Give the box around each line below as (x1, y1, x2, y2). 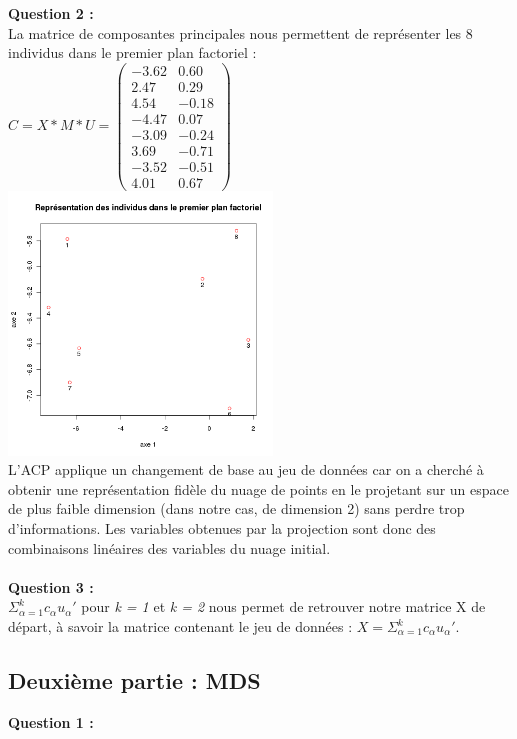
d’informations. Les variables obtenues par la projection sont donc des (8, 518, 436, 539)
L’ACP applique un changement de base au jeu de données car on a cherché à (8, 459, 484, 480)
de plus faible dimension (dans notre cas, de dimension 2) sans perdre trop (8, 498, 465, 519)
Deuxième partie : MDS (8, 664, 261, 695)
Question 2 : (8, 3, 94, 23)
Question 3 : (8, 576, 94, 597)
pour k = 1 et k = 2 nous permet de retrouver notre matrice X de (81, 596, 486, 617)
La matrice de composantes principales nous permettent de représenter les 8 (8, 22, 473, 43)
